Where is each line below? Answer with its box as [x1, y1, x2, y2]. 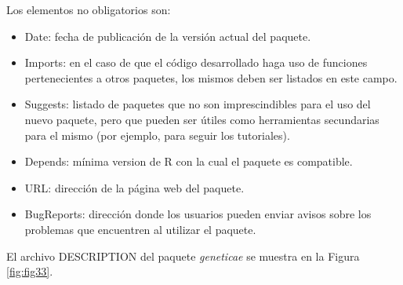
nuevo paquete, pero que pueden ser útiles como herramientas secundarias [24, 111, 379, 127]
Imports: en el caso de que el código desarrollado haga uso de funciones [24, 54, 368, 71]
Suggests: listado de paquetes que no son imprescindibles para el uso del [24, 96, 371, 112]
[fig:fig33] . [6, 263, 53, 280]
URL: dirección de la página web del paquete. [24, 179, 245, 195]
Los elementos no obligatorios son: [6, 2, 171, 17]
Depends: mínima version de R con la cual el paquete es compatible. [24, 153, 353, 170]
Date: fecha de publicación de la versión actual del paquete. [24, 27, 311, 44]
